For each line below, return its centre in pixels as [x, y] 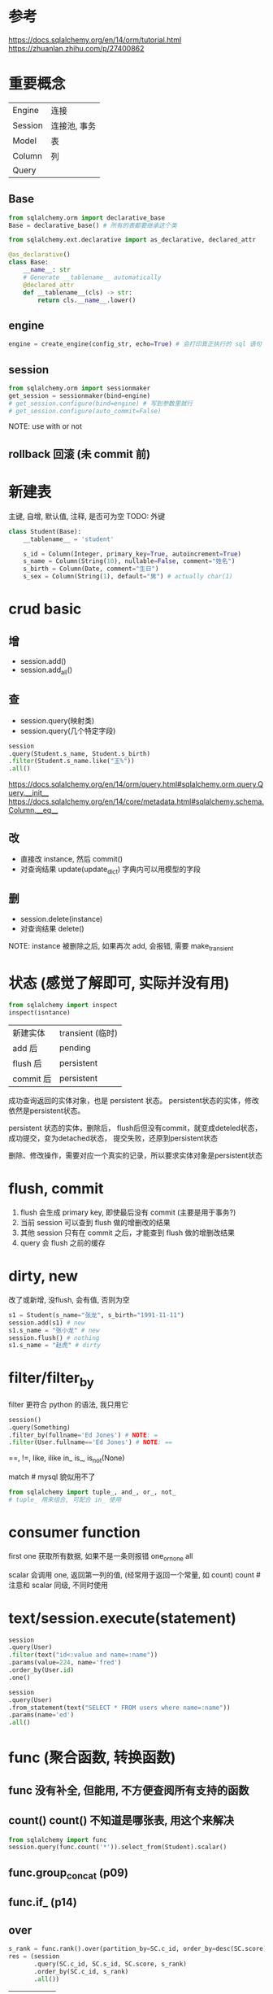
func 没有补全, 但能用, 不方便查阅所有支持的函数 [129, 1790]
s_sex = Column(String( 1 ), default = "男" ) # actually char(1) [128, 577]
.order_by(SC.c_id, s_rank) [81, 1971]
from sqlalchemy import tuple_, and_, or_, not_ [92, 1492]
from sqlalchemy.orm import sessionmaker [80, 388]
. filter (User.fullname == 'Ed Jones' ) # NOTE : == [91, 1442]
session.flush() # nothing [54, 1338]
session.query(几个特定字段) [68, 731]
